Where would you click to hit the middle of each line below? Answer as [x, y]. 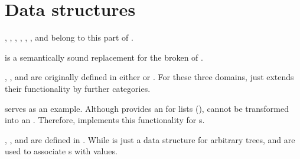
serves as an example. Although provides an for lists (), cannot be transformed [147, 108]
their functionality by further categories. [78, 88]
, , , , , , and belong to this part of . [69, 37]
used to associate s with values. [61, 151]
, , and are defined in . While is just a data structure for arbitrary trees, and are [150, 139]
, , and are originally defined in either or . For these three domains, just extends [149, 77]
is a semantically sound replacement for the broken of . [104, 57]
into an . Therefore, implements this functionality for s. [105, 120]
